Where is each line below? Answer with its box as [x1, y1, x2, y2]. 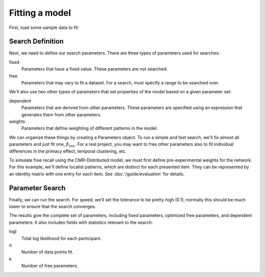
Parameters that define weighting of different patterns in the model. [21, 125, 158, 131]
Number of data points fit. [21, 249, 74, 255]
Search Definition [9, 37, 64, 46]
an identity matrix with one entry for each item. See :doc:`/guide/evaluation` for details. [9, 171, 185, 177]
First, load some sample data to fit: [9, 25, 79, 30]
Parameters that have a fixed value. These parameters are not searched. [21, 66, 168, 72]
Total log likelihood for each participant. [21, 235, 102, 241]
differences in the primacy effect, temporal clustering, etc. [9, 148, 127, 154]
